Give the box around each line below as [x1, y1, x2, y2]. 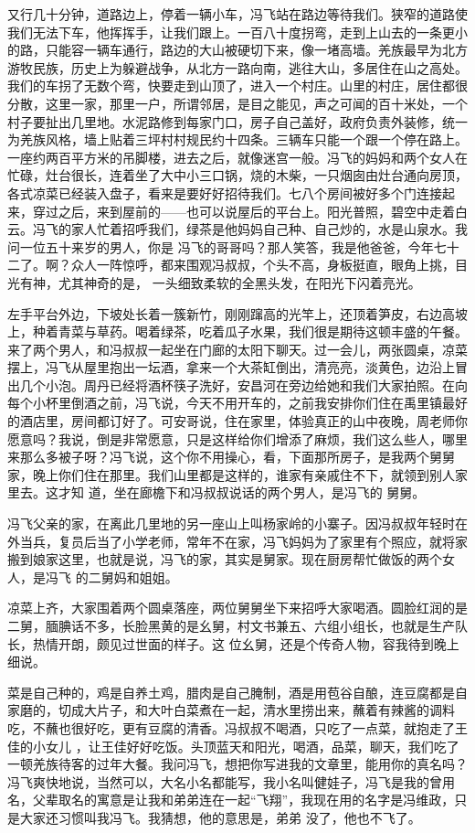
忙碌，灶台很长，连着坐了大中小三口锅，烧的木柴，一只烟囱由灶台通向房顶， [7, 166, 468, 185]
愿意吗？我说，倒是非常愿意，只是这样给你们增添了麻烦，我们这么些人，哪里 [7, 429, 468, 448]
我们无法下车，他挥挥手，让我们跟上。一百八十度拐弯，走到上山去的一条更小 [7, 22, 468, 41]
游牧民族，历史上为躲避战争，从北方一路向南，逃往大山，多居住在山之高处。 [7, 58, 468, 77]
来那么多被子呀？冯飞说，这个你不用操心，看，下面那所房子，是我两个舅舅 [7, 447, 455, 466]
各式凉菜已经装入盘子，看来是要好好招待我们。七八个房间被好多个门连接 [7, 183, 442, 202]
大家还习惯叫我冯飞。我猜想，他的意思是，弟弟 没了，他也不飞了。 [19, 807, 421, 827]
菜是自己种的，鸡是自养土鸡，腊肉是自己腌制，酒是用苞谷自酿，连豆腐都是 [7, 682, 455, 701]
